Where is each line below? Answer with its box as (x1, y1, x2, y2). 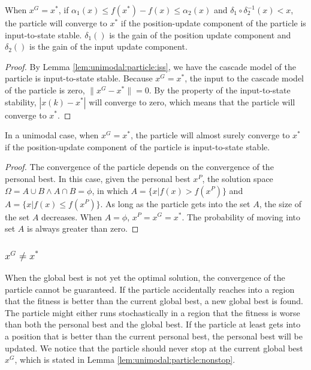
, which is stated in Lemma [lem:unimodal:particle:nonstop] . (14, 353, 235, 366)
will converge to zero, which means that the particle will (89, 95, 295, 108)
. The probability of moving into (182, 210, 300, 223)
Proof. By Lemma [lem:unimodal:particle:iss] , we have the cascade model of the (5, 60, 296, 72)
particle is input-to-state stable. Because (5, 72, 153, 84)
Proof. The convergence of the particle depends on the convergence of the (5, 160, 274, 173)
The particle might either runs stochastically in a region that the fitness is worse (5, 306, 300, 319)
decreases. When (41, 210, 102, 223)
